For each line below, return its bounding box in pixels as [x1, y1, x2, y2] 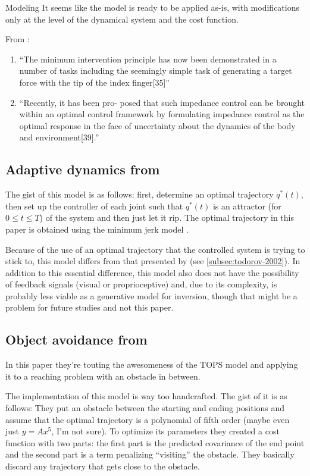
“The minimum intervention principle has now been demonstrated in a [19, 52, 277, 65]
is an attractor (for [212, 199, 281, 212]
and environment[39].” [19, 131, 99, 143]
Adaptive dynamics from [5, 160, 160, 178]
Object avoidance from [5, 330, 148, 349]
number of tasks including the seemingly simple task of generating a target [19, 64, 292, 77]
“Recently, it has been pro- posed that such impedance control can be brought [19, 96, 305, 108]
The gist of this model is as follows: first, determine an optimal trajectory [5, 188, 274, 201]
